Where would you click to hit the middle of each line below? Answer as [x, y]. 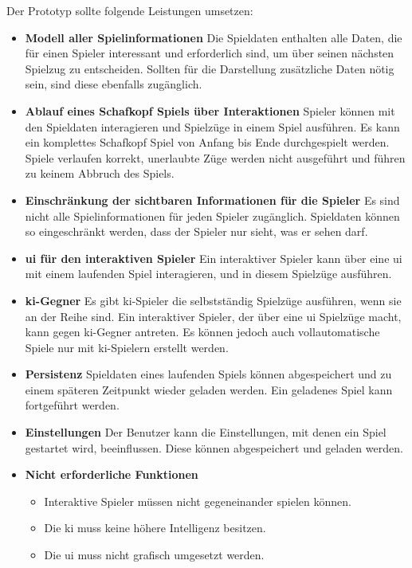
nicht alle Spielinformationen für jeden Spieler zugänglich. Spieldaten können [212, 215]
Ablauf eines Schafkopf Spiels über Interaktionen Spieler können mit [210, 110]
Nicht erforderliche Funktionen [112, 474]
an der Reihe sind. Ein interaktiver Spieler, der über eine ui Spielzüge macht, [213, 316]
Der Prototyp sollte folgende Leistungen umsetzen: [130, 10]
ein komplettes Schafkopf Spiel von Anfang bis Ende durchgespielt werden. [207, 142]
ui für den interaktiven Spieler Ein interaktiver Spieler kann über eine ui [214, 258]
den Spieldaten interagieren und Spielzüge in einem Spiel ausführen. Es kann [212, 126]
